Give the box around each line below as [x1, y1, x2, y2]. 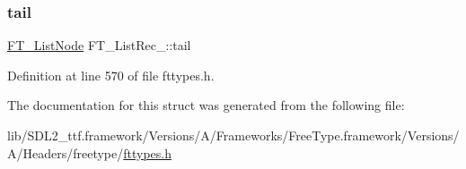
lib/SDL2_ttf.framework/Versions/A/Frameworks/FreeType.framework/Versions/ [7, 126, 460, 144]
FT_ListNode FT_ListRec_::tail [7, 36, 191, 55]
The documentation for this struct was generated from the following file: [7, 96, 405, 114]
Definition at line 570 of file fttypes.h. [7, 65, 215, 84]
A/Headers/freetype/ [7, 143, 124, 162]
